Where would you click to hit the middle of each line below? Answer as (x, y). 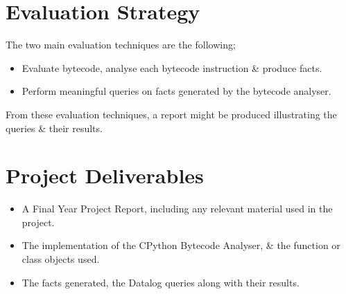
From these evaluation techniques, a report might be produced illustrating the (171, 114)
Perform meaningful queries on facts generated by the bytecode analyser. (176, 91)
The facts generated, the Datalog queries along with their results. (161, 282)
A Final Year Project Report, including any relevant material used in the (177, 209)
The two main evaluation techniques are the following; (121, 45)
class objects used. (61, 259)
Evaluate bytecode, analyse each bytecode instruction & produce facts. (172, 67)
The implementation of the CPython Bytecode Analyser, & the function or (181, 245)
